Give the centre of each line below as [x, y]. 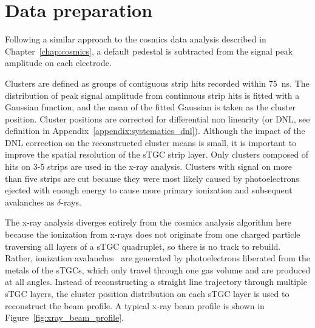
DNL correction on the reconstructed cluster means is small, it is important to [151, 142]
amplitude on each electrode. [58, 63]
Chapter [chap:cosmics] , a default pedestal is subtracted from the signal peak [149, 51]
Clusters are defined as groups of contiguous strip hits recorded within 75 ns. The [157, 83]
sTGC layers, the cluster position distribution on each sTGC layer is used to [147, 293]
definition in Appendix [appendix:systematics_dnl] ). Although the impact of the [155, 131]
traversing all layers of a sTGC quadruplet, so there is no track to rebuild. [143, 246]
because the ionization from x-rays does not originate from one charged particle [153, 234]
